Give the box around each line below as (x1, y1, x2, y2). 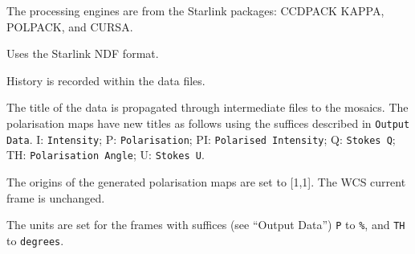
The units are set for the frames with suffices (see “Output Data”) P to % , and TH (6, 216, 405, 233)
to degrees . (6, 231, 64, 248)
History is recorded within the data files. (6, 72, 205, 88)
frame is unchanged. (6, 189, 105, 206)
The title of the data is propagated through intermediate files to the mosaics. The (6, 99, 409, 116)
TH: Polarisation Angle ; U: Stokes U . (6, 146, 205, 163)
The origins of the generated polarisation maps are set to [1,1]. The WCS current (6, 173, 406, 190)
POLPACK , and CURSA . (6, 18, 133, 35)
